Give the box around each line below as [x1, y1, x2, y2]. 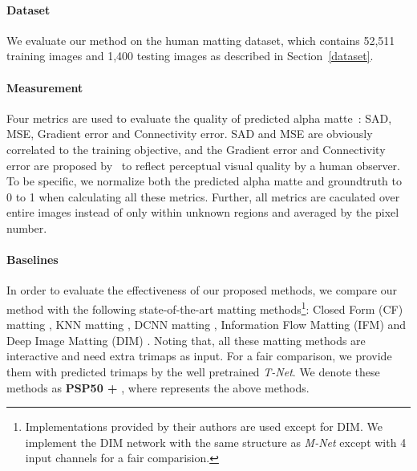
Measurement [6, 79, 83, 95]
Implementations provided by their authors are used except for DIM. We [25, 418, 383, 435]
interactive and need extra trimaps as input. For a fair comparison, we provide [6, 347, 392, 364]
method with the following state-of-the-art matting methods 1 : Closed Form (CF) [6, 298, 403, 317]
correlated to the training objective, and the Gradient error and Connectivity [6, 140, 386, 157]
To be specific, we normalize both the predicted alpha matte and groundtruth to [6, 173, 402, 189]
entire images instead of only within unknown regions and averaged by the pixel [6, 204, 399, 221]
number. [6, 219, 47, 236]
